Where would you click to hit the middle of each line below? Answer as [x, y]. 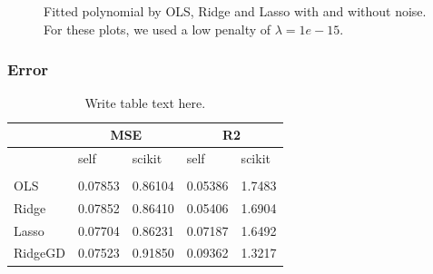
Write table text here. [145, 103]
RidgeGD [39, 253]
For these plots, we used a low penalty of [157, 29]
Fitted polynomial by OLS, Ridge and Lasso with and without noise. [235, 11]
